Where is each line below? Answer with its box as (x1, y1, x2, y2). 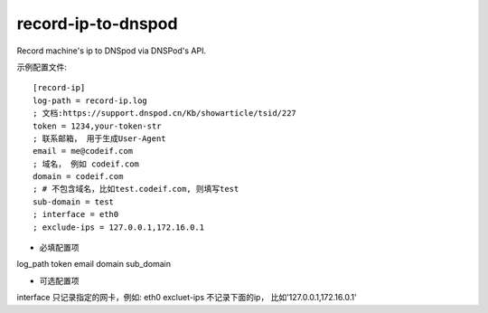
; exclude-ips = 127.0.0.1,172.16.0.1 (33, 222, 205, 232)
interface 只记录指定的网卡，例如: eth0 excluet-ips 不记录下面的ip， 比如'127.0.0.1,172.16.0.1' (16, 292, 357, 303)
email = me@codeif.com (33, 146, 134, 156)
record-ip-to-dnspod (16, 14, 178, 33)
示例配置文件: (16, 62, 68, 72)
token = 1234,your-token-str (33, 120, 162, 131)
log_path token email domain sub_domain (16, 259, 172, 270)
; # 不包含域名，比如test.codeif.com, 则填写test (33, 184, 239, 194)
